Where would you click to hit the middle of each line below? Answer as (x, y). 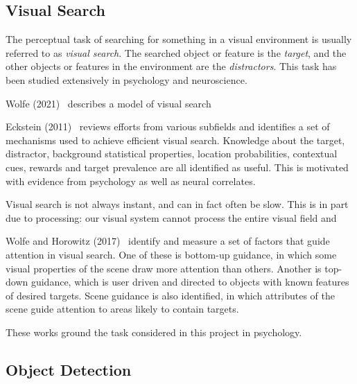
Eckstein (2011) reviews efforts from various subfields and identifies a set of (168, 126)
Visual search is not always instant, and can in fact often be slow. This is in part (177, 204)
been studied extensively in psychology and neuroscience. (127, 79)
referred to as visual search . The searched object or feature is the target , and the (176, 52)
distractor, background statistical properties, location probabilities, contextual (172, 154)
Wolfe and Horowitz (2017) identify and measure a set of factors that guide (168, 241)
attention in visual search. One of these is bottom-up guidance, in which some (171, 254)
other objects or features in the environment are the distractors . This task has (171, 66)
